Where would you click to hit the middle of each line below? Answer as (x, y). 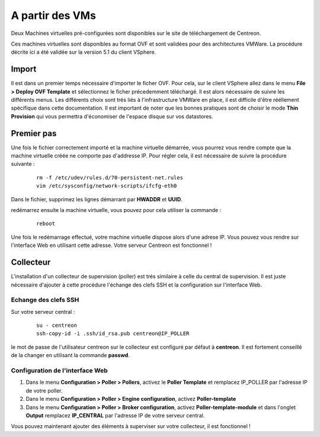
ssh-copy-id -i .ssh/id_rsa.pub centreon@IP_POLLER (113, 334)
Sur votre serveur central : (43, 311)
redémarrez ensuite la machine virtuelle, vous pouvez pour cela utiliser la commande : (116, 210)
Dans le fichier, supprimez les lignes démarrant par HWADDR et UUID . (97, 199)
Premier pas (34, 133)
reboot (46, 224)
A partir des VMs (53, 15)
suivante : (23, 164)
